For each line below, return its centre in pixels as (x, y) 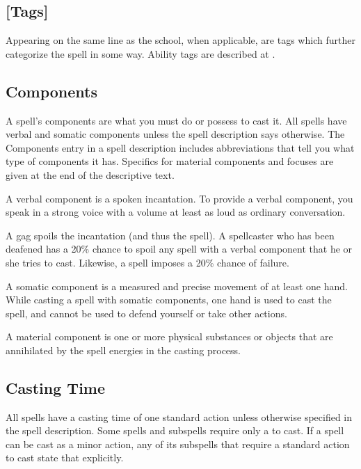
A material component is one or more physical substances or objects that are (169, 336)
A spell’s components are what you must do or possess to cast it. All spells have (176, 120)
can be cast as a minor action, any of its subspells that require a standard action (178, 444)
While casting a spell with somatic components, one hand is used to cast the (169, 300)
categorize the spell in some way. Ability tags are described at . (141, 53)
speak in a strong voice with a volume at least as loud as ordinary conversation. (176, 212)
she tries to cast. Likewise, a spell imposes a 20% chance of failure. (147, 262)
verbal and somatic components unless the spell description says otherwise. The (175, 134)
